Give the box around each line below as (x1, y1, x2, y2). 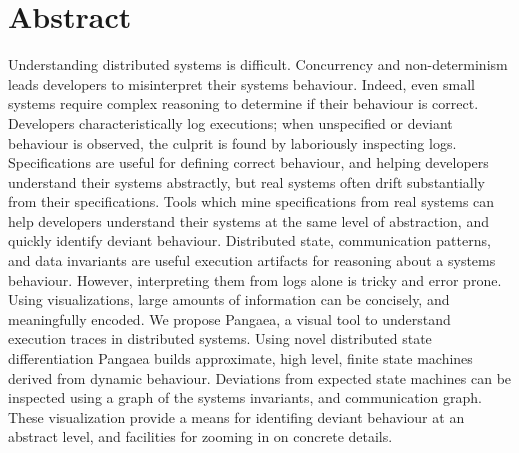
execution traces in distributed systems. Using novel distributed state (8, 328, 432, 349)
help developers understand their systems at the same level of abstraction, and (8, 210, 489, 231)
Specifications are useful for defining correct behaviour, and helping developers (8, 152, 489, 173)
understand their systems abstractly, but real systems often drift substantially (8, 171, 485, 192)
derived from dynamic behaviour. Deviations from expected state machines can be (8, 367, 512, 388)
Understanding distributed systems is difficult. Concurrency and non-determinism (8, 54, 508, 75)
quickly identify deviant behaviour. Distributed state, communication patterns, (8, 230, 491, 251)
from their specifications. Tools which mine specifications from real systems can (8, 191, 495, 212)
